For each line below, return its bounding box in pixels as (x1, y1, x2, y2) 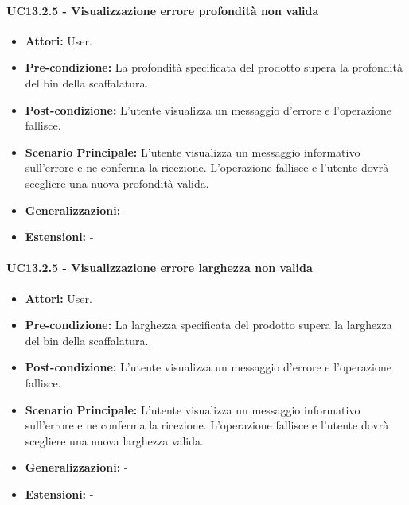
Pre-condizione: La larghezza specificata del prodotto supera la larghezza (25, 317, 392, 333)
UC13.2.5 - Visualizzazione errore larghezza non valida (6, 259, 313, 276)
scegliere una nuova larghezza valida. (25, 432, 204, 449)
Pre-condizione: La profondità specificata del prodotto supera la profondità (25, 59, 403, 76)
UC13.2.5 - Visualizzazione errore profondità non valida (6, 2, 319, 18)
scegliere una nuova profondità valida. (25, 174, 209, 191)
